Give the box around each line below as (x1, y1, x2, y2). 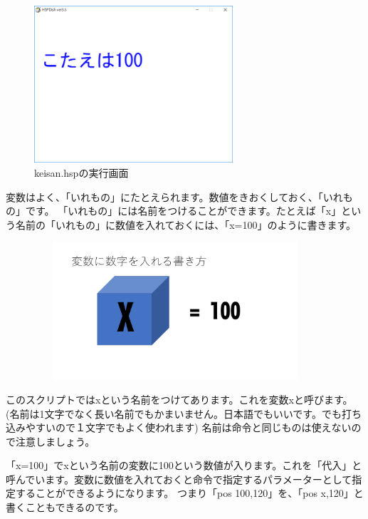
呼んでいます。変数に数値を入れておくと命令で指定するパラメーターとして (6, 471, 352, 486)
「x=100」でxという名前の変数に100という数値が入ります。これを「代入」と (6, 458, 362, 473)
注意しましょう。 (15, 433, 95, 448)
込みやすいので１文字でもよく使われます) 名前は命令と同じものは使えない (6, 420, 352, 435)
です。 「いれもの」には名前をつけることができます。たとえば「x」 (25, 203, 342, 218)
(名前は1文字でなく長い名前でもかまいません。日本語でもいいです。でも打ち (6, 406, 362, 421)
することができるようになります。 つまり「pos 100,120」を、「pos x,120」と (15, 485, 364, 500)
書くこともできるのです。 (6, 500, 124, 515)
